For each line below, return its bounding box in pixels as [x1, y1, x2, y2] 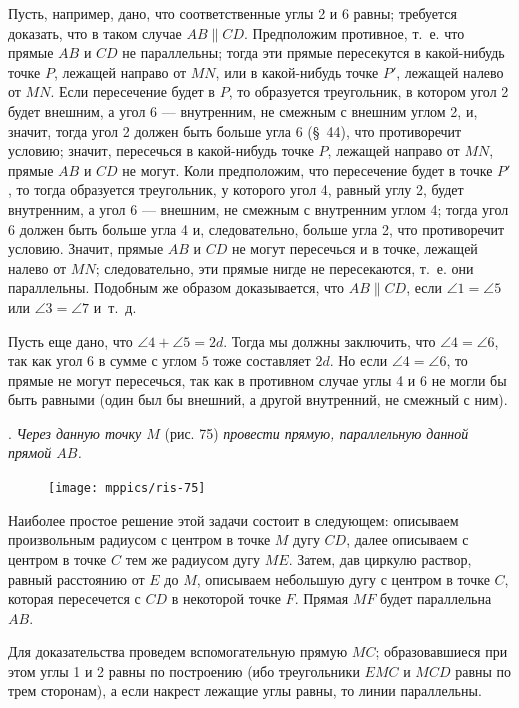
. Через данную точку [8, 422, 142, 443]
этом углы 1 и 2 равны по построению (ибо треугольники [8, 660, 360, 681]
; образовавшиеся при [375, 641, 508, 662]
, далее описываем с [346, 529, 469, 550]
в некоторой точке [171, 588, 281, 609]
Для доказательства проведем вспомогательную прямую [8, 641, 348, 662]
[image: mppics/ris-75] [48, 481, 206, 496]
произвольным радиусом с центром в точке [8, 529, 271, 550]
